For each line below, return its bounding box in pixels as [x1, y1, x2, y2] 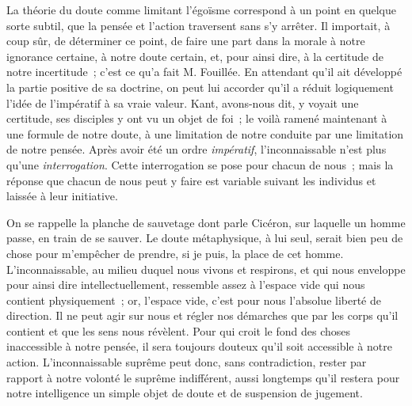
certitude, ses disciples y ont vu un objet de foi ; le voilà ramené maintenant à [6, 110, 387, 127]
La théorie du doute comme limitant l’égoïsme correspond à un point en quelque [6, 2, 397, 17]
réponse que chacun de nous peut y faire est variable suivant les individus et [6, 172, 376, 188]
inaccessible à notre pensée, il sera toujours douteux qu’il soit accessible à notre [6, 338, 392, 355]
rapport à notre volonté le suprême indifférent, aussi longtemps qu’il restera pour [6, 369, 400, 385]
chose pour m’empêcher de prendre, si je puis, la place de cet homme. [6, 245, 344, 261]
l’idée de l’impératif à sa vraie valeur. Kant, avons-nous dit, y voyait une [6, 94, 359, 111]
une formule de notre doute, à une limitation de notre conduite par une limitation [6, 125, 404, 142]
